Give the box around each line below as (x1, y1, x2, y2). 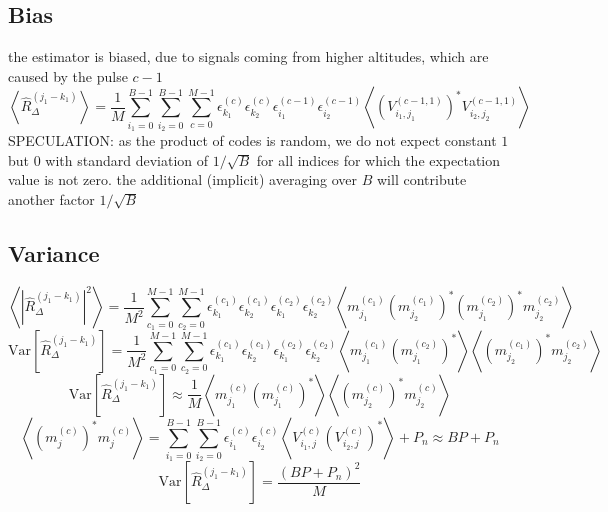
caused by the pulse (8, 65, 128, 86)
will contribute (377, 169, 467, 190)
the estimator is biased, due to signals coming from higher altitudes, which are (8, 46, 489, 67)
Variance (8, 237, 100, 268)
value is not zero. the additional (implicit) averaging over (8, 169, 358, 190)
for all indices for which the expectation (256, 149, 501, 170)
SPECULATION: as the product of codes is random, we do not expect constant (8, 130, 497, 151)
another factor (8, 188, 95, 209)
